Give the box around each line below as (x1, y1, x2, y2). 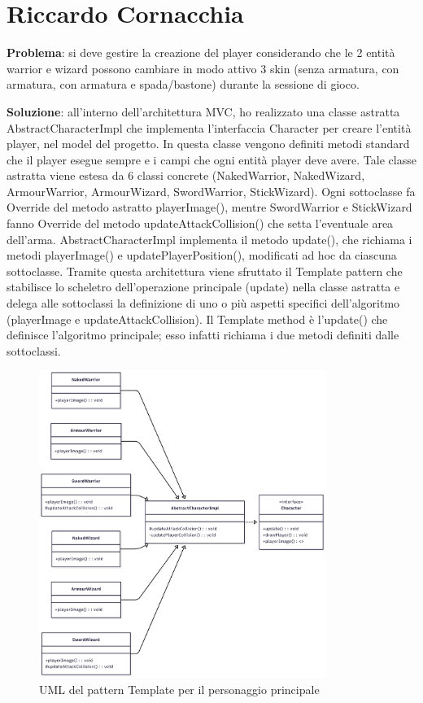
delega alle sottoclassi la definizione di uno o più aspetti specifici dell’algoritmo (7, 295, 400, 312)
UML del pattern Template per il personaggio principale (39, 680, 320, 697)
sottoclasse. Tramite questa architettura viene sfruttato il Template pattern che (7, 262, 403, 279)
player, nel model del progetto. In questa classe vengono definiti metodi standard (7, 135, 410, 152)
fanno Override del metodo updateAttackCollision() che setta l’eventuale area (7, 215, 394, 232)
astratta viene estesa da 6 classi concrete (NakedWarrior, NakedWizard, (7, 167, 365, 184)
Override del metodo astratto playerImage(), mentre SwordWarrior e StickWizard (7, 199, 412, 216)
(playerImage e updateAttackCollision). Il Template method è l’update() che (7, 310, 388, 327)
